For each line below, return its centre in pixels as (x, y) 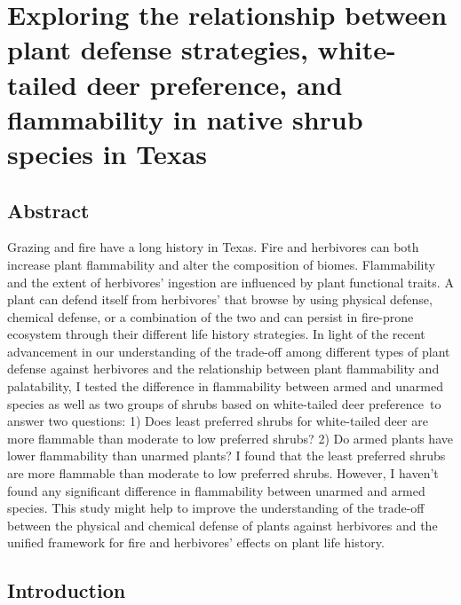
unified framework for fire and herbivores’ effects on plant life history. (196, 542)
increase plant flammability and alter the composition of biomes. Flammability (221, 264)
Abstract (48, 210)
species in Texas (107, 153)
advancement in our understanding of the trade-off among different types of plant (229, 351)
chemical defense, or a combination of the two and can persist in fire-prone (211, 316)
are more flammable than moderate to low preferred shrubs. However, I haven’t (223, 473)
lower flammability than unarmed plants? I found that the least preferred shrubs (227, 456)
